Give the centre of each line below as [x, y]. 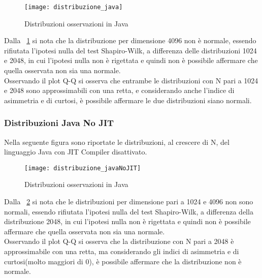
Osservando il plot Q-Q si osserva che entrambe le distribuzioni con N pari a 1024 [131, 80]
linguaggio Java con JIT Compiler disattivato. [76, 152]
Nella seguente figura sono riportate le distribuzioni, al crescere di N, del [117, 142]
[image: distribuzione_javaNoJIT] [83, 168]
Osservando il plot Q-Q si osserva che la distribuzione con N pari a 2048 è [119, 241]
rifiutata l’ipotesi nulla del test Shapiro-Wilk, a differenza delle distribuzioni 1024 [130, 50]
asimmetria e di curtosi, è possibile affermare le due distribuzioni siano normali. [128, 100]
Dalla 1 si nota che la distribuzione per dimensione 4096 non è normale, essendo [130, 40]
